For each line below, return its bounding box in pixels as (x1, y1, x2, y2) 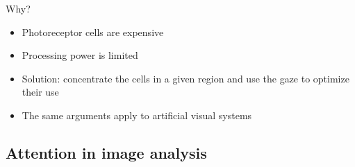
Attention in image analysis (6, 141, 207, 163)
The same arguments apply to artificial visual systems (22, 107, 252, 122)
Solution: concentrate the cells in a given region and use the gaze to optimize (22, 71, 349, 85)
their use (22, 85, 59, 99)
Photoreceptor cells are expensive (22, 24, 164, 39)
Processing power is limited (22, 48, 138, 62)
